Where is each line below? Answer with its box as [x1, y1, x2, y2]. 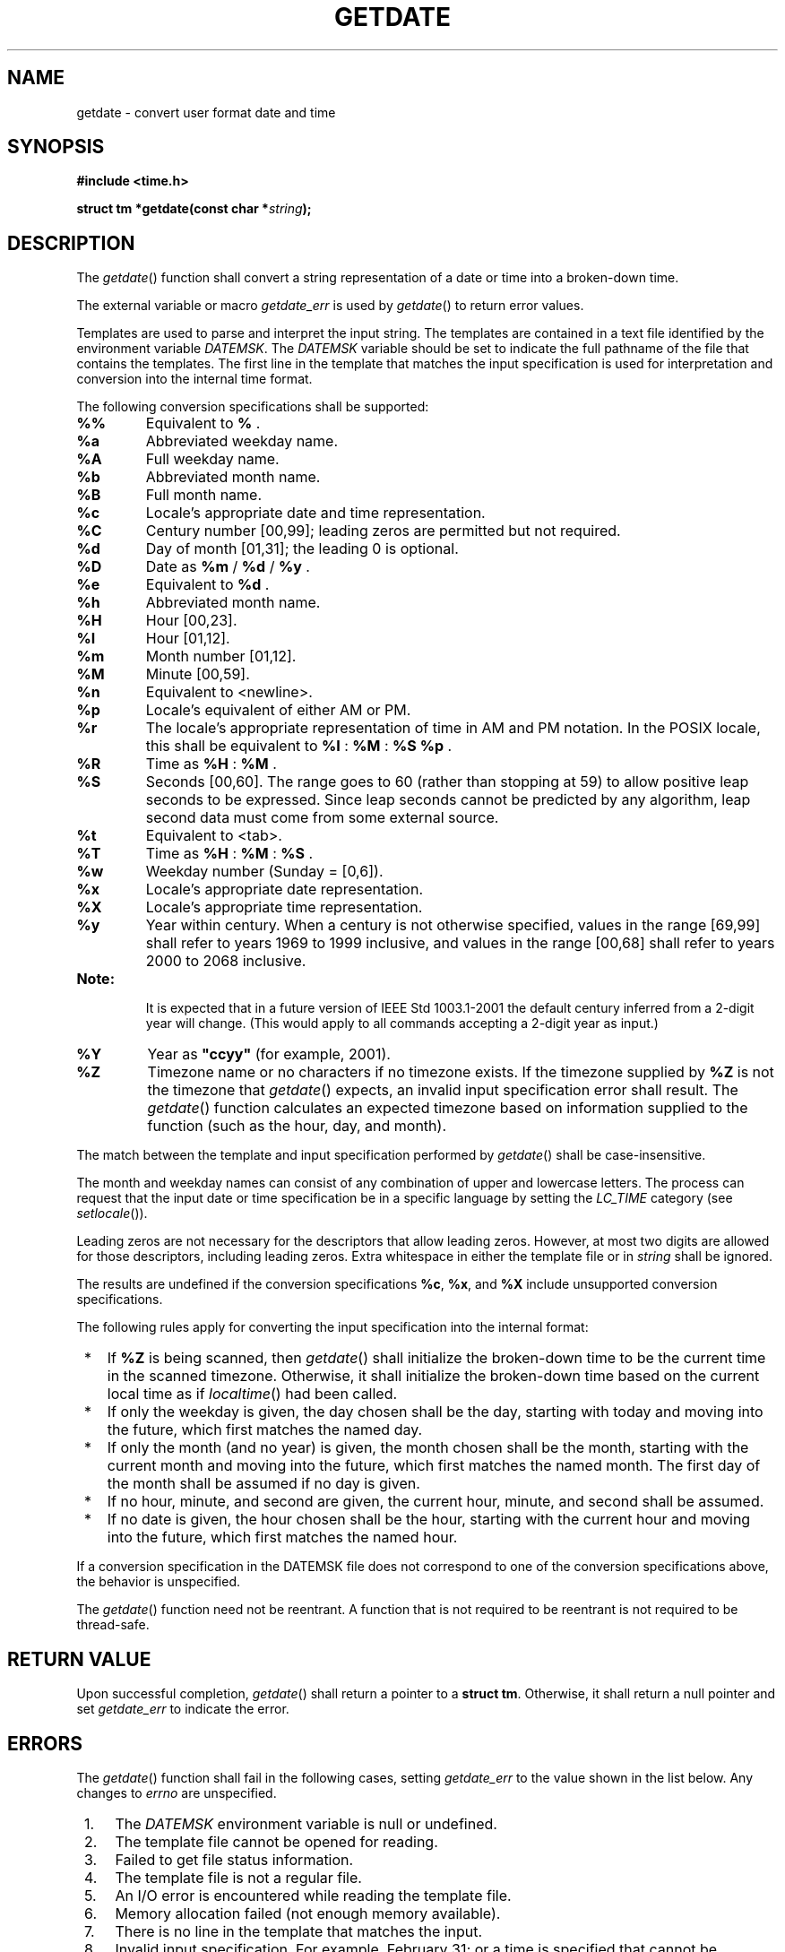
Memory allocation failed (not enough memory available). [115, 1904, 501, 1922]
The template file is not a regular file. [115, 1868, 362, 1887]
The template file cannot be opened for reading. [115, 1832, 438, 1851]
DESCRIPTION [7, 231, 135, 255]
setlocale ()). [76, 1205, 148, 1222]
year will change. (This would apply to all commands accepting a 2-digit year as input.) [145, 1015, 659, 1032]
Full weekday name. [145, 450, 280, 469]
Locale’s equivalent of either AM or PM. [145, 701, 411, 720]
